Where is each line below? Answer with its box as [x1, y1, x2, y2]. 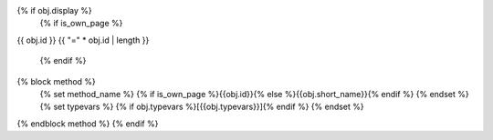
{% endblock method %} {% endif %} [16, 118, 159, 129]
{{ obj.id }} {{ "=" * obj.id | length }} [16, 35, 150, 45]
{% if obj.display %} [16, 5, 93, 15]
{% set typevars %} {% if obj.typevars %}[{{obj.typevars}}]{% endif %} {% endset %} [39, 101, 364, 113]
